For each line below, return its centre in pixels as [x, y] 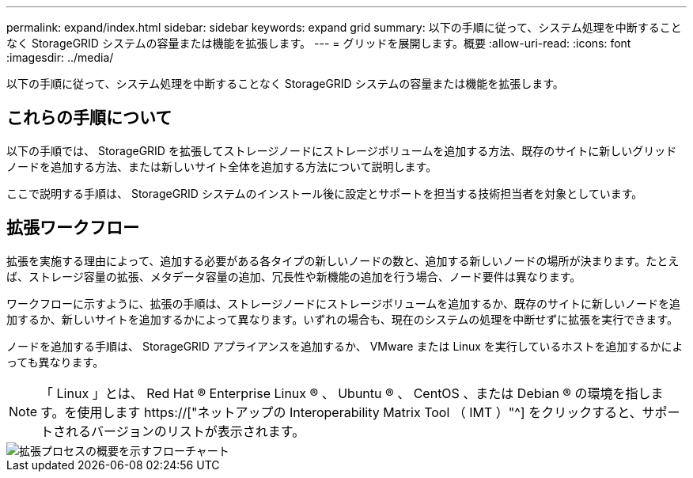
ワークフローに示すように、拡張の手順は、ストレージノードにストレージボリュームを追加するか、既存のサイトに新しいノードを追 [344, 303]
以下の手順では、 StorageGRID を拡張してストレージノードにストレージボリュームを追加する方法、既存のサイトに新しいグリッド [342, 150]
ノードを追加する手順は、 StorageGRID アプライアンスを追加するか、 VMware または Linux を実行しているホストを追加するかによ [345, 346]
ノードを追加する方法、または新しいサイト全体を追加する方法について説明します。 [222, 166]
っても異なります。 [55, 362]
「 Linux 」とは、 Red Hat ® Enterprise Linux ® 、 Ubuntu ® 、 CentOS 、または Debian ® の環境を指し [346, 393]
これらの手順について [89, 118]
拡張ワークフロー [73, 228]
